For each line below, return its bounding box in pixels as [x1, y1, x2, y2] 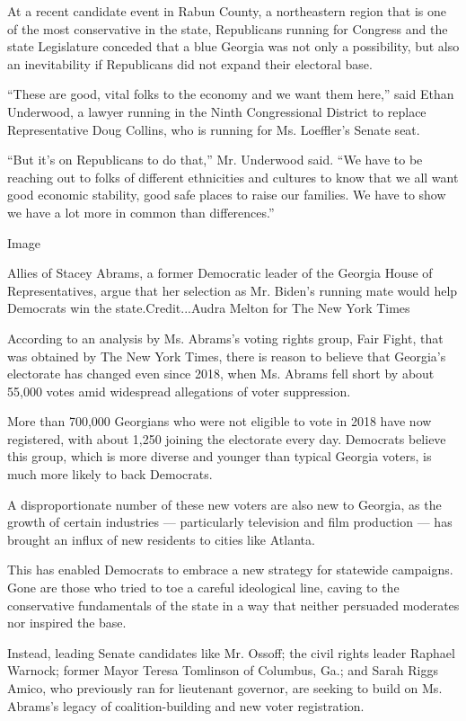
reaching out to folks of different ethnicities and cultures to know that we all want [7, 167, 459, 186]
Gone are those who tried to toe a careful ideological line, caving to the [7, 578, 400, 597]
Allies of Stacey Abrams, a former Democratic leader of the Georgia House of [7, 263, 433, 282]
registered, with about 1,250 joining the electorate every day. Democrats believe [7, 429, 446, 448]
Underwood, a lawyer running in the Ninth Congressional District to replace [7, 102, 426, 120]
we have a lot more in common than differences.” [7, 202, 275, 221]
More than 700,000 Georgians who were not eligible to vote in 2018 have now [7, 412, 432, 431]
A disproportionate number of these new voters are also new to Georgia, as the [7, 494, 442, 513]
